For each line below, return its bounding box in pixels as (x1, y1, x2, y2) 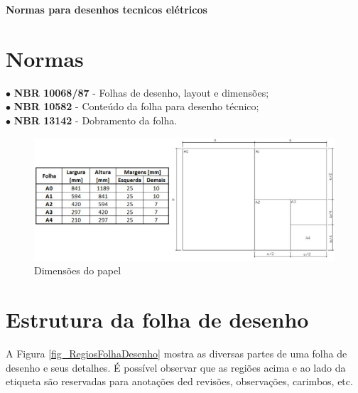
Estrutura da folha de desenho (6, 305, 309, 334)
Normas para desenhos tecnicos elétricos (6, 2, 207, 16)
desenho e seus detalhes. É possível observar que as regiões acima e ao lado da (6, 360, 346, 375)
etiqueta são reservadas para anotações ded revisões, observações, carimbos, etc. (6, 374, 353, 389)
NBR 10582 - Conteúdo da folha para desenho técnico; (13, 99, 259, 114)
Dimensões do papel (34, 263, 121, 278)
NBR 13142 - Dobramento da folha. (13, 112, 178, 127)
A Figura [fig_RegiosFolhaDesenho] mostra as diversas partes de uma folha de (6, 346, 347, 361)
